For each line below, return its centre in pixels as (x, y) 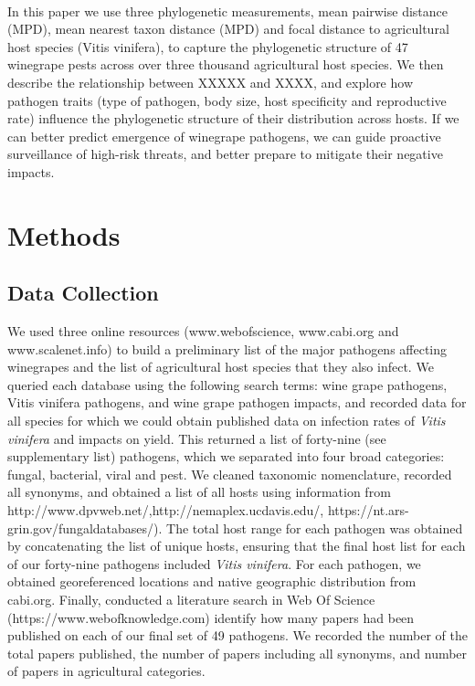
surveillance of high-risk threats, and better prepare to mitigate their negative (225, 154)
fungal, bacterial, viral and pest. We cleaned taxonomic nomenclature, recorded (230, 474)
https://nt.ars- (368, 510)
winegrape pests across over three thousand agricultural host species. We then (226, 64)
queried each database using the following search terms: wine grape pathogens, (227, 384)
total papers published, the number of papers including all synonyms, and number (237, 653)
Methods (64, 234)
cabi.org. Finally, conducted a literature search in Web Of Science (191, 600)
